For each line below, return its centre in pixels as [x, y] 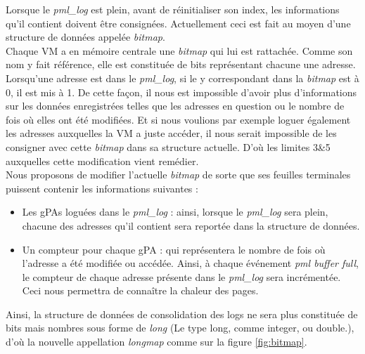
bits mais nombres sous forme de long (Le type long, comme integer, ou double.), [180, 328]
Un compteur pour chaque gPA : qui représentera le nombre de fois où [174, 249]
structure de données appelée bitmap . [85, 37]
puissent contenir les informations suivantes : [102, 188]
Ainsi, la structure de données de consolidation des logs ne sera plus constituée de [182, 314]
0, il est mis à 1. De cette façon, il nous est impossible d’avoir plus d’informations [181, 92]
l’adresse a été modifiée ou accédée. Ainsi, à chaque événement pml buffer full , [191, 263]
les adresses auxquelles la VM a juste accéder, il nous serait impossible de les [171, 133]
